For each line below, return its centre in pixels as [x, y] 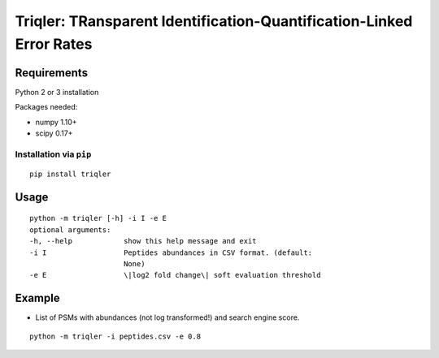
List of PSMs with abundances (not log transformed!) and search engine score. [167, 317]
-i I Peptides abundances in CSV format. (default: [171, 252]
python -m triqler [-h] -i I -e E [98, 218]
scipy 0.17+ [54, 133]
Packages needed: [46, 107]
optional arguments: [70, 230]
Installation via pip [53, 154]
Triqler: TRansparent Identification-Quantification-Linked [214, 21]
